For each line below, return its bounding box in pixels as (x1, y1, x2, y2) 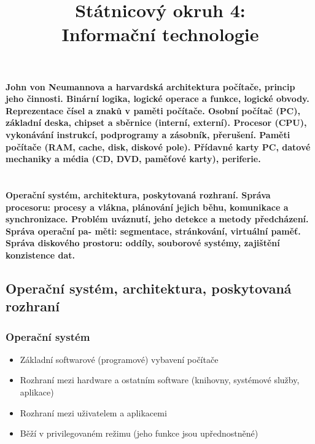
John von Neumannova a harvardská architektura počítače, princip (6, 80, 295, 93)
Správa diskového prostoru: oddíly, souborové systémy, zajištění (6, 236, 280, 249)
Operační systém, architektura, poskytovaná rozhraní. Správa (6, 188, 271, 201)
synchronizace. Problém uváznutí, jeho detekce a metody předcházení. (6, 212, 309, 225)
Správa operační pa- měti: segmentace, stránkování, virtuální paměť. (6, 224, 301, 237)
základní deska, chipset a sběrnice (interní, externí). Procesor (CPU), (6, 116, 307, 129)
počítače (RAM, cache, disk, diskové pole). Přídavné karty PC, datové (6, 140, 311, 153)
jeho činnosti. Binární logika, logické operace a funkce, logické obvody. (6, 92, 309, 105)
